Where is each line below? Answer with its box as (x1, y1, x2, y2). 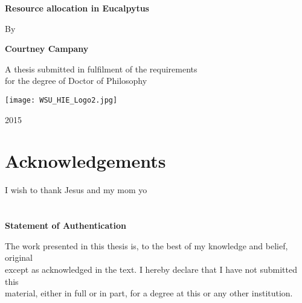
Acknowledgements (5, 148, 166, 173)
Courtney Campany (5, 42, 89, 55)
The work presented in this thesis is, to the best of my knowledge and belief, (5, 239, 288, 252)
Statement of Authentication (5, 219, 127, 232)
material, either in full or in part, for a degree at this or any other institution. (5, 287, 293, 299)
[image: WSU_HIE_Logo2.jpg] (5, 95, 118, 104)
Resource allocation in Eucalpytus (5, 2, 149, 14)
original (5, 251, 33, 264)
